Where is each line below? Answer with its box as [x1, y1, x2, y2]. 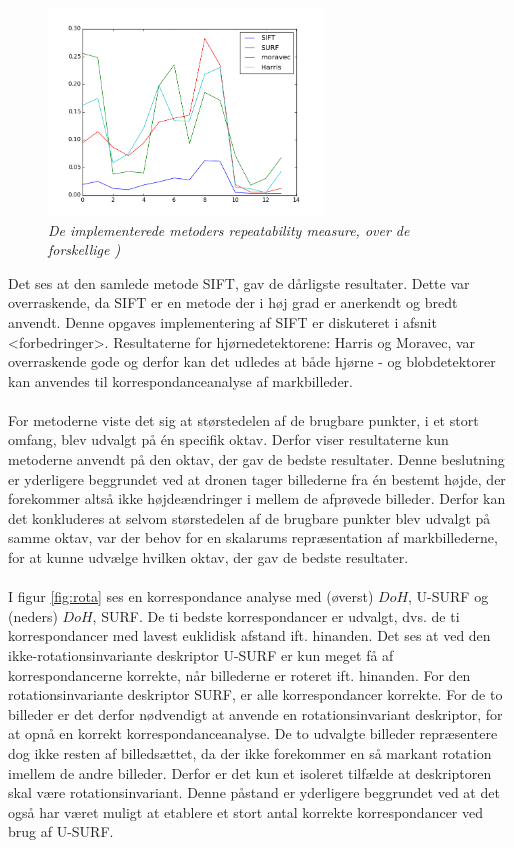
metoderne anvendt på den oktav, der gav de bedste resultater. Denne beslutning [8, 449, 505, 470]
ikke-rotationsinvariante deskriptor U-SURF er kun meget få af [8, 645, 394, 666]
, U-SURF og [408, 586, 489, 607]
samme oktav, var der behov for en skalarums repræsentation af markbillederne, [8, 527, 498, 548]
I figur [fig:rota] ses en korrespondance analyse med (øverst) [8, 586, 374, 607]
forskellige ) [48, 239, 121, 260]
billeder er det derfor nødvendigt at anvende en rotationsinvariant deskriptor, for [8, 703, 503, 724]
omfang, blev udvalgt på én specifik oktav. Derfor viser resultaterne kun [8, 429, 449, 450]
